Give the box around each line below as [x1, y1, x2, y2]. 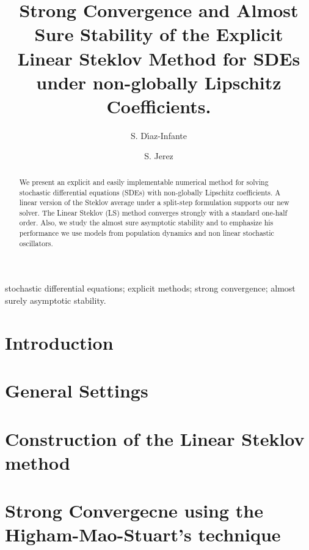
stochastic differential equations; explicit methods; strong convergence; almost [5, 282, 296, 295]
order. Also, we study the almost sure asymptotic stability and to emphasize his [19, 217, 274, 228]
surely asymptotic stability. [5, 294, 106, 307]
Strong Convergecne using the [5, 498, 263, 523]
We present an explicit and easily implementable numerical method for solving [19, 176, 269, 187]
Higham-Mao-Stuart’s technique [5, 522, 281, 547]
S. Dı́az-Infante [131, 129, 187, 141]
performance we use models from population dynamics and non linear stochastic [19, 228, 274, 238]
